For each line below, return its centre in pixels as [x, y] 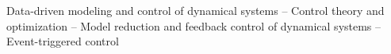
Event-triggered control [63, 41]
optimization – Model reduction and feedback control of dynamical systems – [194, 25]
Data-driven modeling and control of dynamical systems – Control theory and [195, 10]
